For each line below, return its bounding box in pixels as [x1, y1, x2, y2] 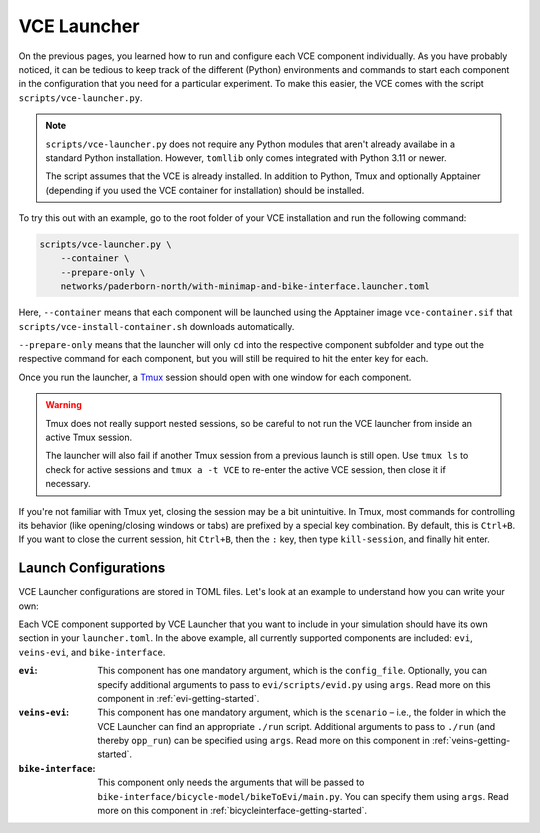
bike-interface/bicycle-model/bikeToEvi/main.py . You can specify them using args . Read [97, 790, 509, 802]
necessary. [45, 478, 92, 490]
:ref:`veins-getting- [431, 735, 511, 747]
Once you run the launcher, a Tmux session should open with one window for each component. [18, 371, 412, 383]
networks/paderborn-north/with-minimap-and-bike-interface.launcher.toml [60, 281, 430, 292]
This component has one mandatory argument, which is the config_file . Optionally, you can [97, 665, 488, 677]
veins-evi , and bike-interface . [18, 646, 166, 658]
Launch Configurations [18, 560, 166, 577]
